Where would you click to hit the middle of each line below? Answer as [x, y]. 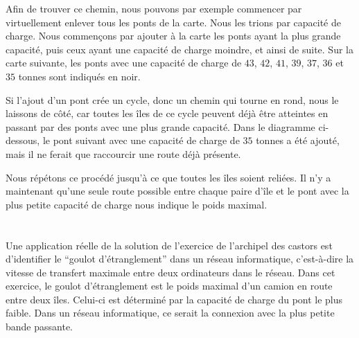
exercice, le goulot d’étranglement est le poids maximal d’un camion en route [169, 286]
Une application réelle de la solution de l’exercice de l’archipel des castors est [169, 245]
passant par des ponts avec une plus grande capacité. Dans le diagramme [160, 126]
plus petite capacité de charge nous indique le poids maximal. [137, 204]
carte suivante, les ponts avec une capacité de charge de [124, 63]
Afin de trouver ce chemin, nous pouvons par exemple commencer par [154, 8]
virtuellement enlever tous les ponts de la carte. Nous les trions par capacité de [173, 22]
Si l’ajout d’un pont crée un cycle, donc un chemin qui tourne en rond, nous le [172, 99]
